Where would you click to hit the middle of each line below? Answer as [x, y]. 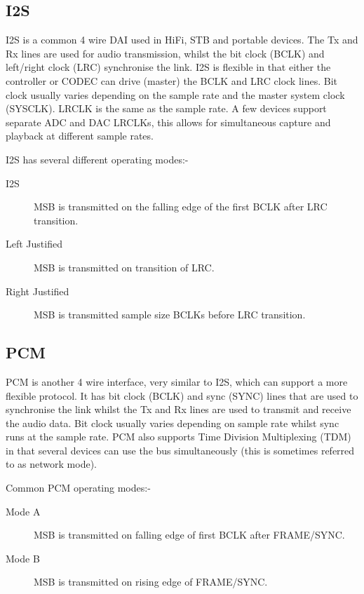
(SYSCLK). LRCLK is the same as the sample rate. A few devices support [166, 108]
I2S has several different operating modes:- [97, 159]
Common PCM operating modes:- [78, 488]
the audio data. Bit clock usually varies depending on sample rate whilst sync [173, 423]
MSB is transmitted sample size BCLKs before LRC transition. [170, 315]
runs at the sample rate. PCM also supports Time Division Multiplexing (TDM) [178, 437]
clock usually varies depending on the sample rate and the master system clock [175, 94]
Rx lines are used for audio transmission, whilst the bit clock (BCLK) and [165, 53]
